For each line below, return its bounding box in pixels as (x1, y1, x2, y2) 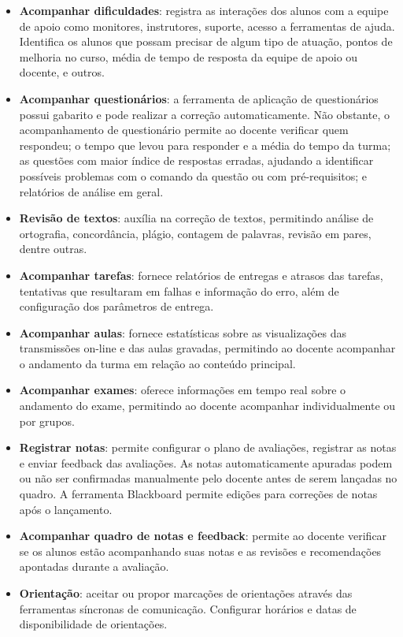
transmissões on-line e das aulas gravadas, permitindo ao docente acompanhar (19, 340, 396, 356)
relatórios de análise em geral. (19, 183, 164, 199)
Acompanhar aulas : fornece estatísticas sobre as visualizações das (19, 324, 346, 341)
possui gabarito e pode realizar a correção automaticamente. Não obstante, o (19, 106, 390, 122)
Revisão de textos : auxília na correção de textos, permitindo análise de (19, 210, 374, 226)
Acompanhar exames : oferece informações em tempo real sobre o (19, 382, 346, 398)
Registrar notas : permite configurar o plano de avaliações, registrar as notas (19, 439, 397, 456)
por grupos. (19, 412, 75, 429)
